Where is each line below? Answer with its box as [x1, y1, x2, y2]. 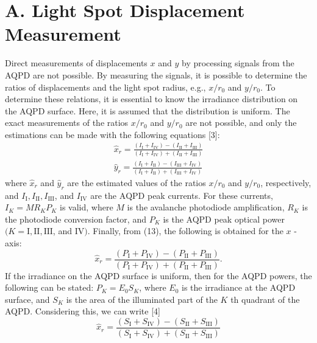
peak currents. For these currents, [147, 189, 273, 201]
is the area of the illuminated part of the [66, 293, 218, 305]
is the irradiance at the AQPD [182, 281, 296, 294]
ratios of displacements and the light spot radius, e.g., [5, 80, 206, 93]
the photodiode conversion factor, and [5, 212, 146, 225]
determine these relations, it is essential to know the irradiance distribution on [5, 92, 298, 105]
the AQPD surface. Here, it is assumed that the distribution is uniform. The [5, 104, 290, 117]
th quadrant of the [230, 293, 300, 305]
